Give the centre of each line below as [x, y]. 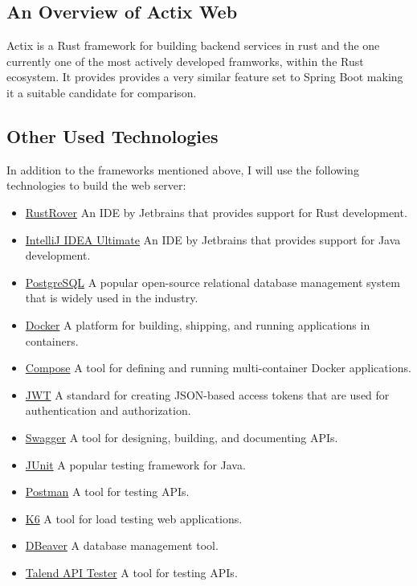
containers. [52, 340]
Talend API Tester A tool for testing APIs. [131, 572]
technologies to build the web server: [96, 185]
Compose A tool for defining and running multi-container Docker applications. [218, 368]
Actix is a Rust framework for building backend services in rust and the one [193, 45]
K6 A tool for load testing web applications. [134, 518]
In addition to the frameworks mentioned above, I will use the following [183, 169]
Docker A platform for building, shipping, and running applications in [198, 324]
